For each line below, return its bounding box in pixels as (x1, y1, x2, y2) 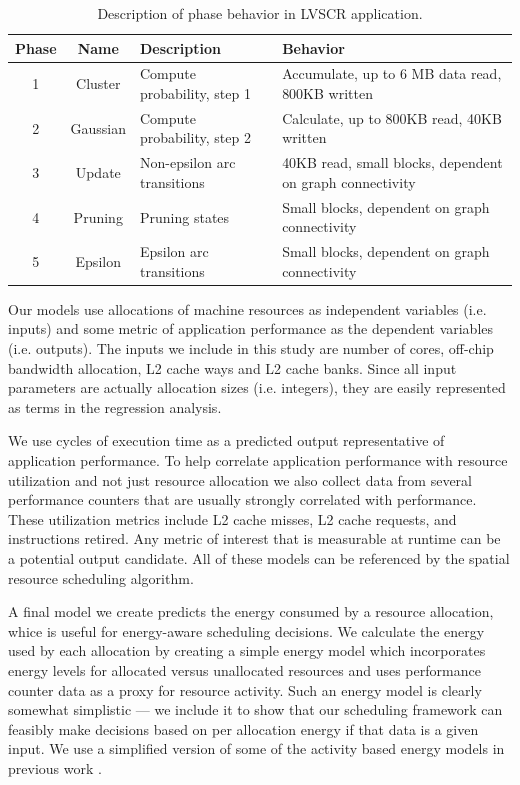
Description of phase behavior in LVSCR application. (97, 3, 423, 23)
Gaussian (70, 117, 126, 138)
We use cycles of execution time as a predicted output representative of (8, 430, 445, 451)
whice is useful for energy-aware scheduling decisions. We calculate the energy (8, 620, 485, 641)
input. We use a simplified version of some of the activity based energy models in (8, 738, 505, 759)
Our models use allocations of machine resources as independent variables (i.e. (8, 298, 487, 319)
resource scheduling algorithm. (8, 567, 194, 588)
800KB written (282, 83, 373, 104)
